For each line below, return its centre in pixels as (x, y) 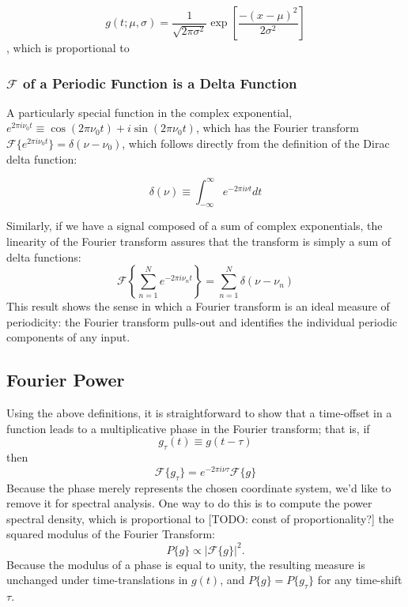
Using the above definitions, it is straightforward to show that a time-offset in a (199, 413)
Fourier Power (66, 380)
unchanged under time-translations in (97, 580)
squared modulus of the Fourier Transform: (111, 534)
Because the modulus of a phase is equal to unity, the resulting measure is (186, 564)
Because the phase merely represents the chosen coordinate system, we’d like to (199, 487)
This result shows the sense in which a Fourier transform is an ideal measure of (198, 306)
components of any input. (68, 337)
